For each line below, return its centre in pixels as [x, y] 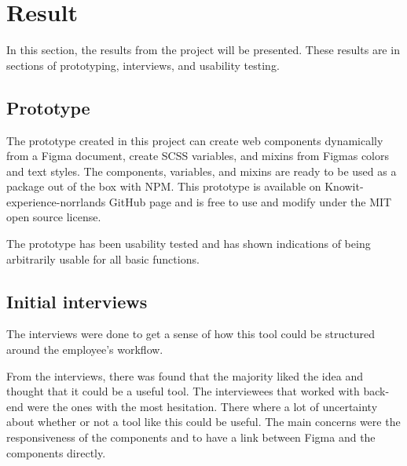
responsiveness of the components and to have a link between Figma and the [191, 437]
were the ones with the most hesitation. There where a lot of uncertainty [202, 406]
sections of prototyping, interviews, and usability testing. [143, 65]
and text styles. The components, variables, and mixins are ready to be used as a [202, 171]
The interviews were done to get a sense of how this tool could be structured [191, 334]
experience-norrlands [56, 201]
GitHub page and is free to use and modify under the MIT [250, 201]
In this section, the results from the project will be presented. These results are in [203, 50]
